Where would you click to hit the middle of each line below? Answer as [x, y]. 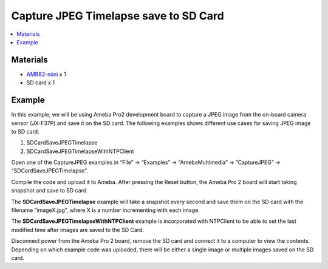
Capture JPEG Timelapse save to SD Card [118, 16]
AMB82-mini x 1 [46, 74]
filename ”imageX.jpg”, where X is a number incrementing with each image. [105, 210]
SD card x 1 [40, 83]
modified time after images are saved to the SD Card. [77, 230]
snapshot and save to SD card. [50, 191]
